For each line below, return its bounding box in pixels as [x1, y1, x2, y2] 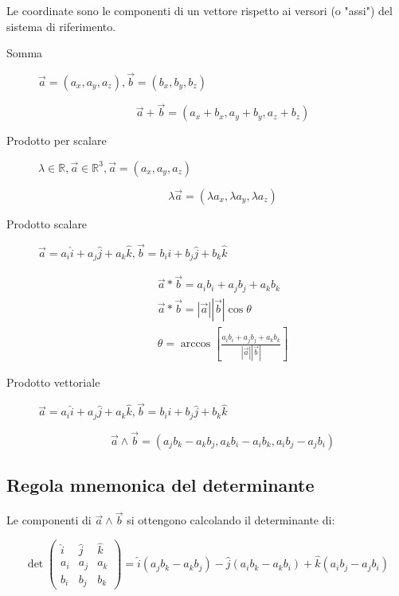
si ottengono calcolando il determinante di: [127, 512, 335, 528]
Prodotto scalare [6, 215, 88, 232]
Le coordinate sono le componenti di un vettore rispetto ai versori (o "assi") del [6, 2, 393, 18]
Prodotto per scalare [6, 132, 107, 149]
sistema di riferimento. [6, 18, 116, 34]
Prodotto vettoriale [6, 374, 100, 391]
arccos [180, 338, 211, 350]
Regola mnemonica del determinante [6, 473, 315, 497]
